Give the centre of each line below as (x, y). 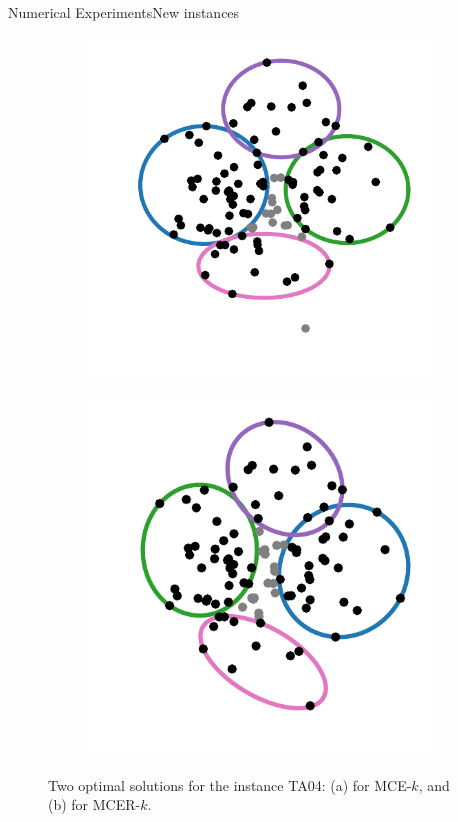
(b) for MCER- (94, 804)
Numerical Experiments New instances (124, 12)
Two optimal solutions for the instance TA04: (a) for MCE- (230, 784)
